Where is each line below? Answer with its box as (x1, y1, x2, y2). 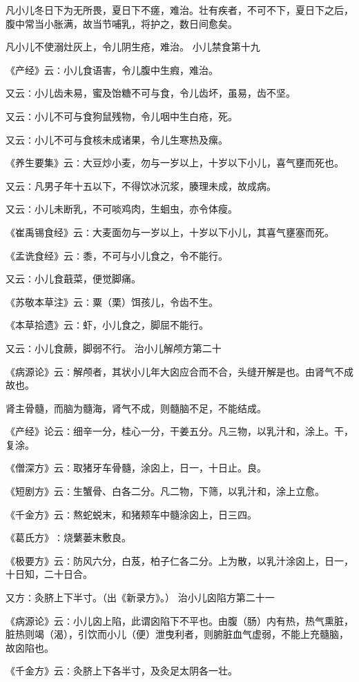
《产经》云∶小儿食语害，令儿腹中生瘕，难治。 (6, 62, 218, 77)
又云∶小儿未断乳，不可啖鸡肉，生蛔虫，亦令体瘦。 (6, 202, 237, 216)
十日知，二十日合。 (6, 567, 93, 581)
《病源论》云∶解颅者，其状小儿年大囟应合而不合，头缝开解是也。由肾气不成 (6, 364, 353, 378)
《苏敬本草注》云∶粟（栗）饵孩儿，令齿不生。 (6, 294, 218, 309)
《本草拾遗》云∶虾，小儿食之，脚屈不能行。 (6, 318, 208, 332)
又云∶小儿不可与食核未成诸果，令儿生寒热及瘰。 (6, 132, 228, 146)
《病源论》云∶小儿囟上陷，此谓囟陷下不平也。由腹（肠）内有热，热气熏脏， (6, 613, 353, 627)
